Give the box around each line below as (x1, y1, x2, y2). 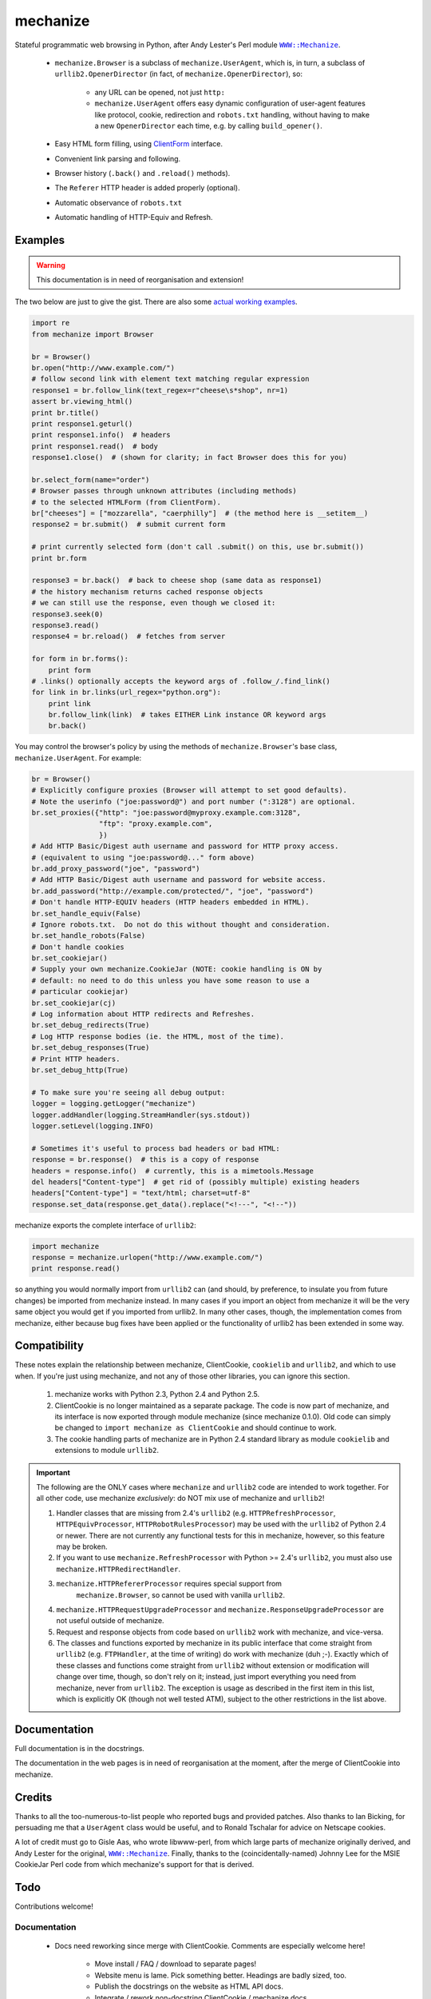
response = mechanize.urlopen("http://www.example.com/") (31, 1253, 263, 1263)
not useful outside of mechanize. (56, 1616, 164, 1626)
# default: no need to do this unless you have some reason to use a (31, 976, 310, 985)
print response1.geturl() (31, 419, 133, 428)
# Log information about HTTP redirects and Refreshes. (31, 1010, 255, 1019)
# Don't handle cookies (31, 942, 125, 952)
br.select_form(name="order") (31, 475, 150, 484)
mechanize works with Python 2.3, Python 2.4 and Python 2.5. (54, 1390, 260, 1399)
